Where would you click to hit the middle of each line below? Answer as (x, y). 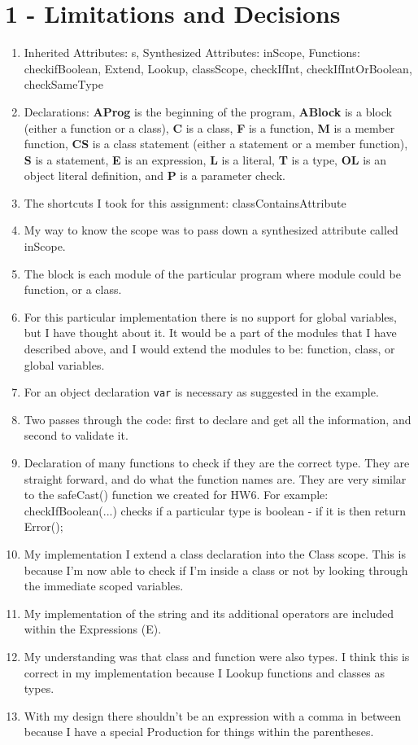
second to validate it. (76, 435)
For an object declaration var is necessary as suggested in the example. (201, 392)
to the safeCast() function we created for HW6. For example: (176, 495)
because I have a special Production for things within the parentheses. (199, 732)
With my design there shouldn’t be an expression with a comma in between (212, 715)
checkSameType (63, 84)
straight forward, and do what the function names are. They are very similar (215, 478)
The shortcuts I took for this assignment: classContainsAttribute (185, 202)
